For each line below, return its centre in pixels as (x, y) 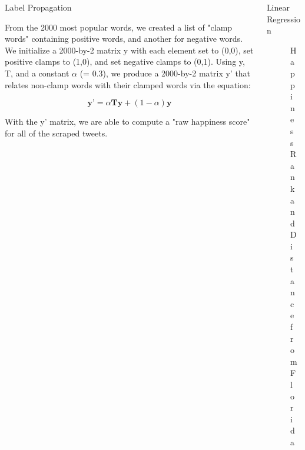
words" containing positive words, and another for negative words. (124, 39)
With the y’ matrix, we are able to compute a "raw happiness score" (127, 121)
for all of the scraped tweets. (56, 133)
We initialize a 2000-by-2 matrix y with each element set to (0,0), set (129, 50)
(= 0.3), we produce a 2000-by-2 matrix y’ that (165, 73)
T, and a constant (37, 73)
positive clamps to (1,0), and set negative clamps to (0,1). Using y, (125, 61)
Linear (278, 7)
